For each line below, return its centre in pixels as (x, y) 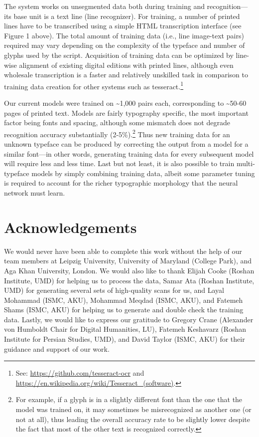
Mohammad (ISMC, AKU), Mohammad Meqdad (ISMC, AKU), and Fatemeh (124, 300)
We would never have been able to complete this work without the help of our (123, 251)
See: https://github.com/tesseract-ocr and (80, 373)
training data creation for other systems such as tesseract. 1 (94, 85)
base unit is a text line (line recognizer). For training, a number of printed (127, 16)
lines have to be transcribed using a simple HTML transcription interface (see (123, 26)
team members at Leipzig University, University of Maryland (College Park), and (128, 261)
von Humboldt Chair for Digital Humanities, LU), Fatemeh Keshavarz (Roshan (125, 329)
